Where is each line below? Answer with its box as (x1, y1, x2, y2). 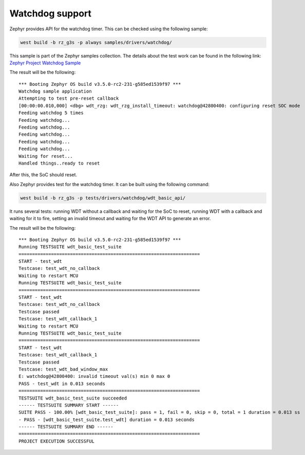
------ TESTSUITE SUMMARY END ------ (18, 424, 114, 430)
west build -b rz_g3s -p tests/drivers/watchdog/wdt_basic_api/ (20, 195, 186, 201)
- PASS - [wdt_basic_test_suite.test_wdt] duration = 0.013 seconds (18, 416, 195, 423)
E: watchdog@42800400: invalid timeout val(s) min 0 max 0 (18, 373, 170, 379)
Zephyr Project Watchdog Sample (9, 60, 81, 66)
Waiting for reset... (18, 153, 73, 159)
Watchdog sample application (18, 88, 92, 95)
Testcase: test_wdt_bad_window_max (18, 366, 108, 372)
